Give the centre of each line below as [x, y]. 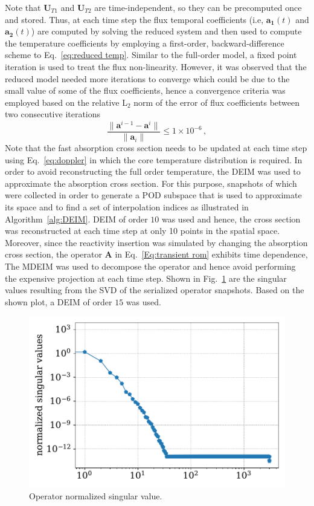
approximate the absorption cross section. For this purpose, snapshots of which [151, 183]
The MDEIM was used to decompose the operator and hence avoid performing [150, 266]
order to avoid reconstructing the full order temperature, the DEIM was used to [153, 171]
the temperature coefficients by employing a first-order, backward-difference [145, 43]
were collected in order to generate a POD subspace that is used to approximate [153, 195]
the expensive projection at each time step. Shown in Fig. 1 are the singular [146, 278]
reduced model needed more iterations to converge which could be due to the [147, 78]
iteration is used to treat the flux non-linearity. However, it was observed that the [156, 66]
